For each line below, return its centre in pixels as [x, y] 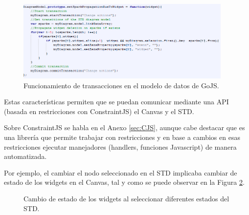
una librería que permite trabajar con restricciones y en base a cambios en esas [122, 137]
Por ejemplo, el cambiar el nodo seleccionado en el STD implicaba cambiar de [121, 172]
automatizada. [25, 156]
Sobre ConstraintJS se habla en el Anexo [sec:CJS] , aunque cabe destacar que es [124, 127]
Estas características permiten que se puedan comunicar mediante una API [116, 102]
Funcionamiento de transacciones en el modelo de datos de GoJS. [121, 85]
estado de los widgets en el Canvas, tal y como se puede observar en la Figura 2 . [124, 182]
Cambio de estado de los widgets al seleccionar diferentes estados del [126, 198]
